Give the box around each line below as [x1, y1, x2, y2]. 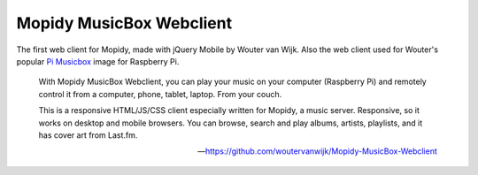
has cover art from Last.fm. [38, 129, 138, 141]
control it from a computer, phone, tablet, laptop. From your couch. [38, 88, 282, 99]
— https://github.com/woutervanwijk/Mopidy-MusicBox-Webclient [197, 146, 437, 156]
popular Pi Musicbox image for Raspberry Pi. [16, 56, 180, 66]
